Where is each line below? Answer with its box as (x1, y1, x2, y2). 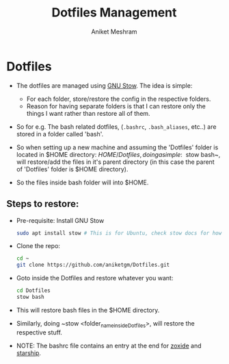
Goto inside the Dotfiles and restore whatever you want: (16, 274, 174, 282)
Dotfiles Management (51, 5, 177, 21)
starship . (16, 348, 42, 357)
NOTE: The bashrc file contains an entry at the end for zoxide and (16, 341, 202, 350)
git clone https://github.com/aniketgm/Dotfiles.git (16, 262, 170, 269)
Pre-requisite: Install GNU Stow (16, 216, 105, 224)
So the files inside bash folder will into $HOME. (16, 178, 149, 186)
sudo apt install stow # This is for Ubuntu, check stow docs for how (16, 230, 222, 236)
